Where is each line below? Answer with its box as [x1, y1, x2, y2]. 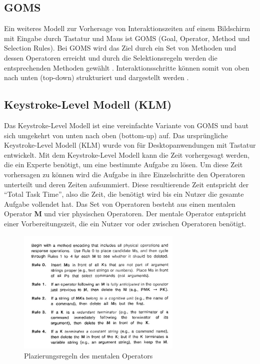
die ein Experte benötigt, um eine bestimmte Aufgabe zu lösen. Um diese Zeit [4, 159, 243, 170]
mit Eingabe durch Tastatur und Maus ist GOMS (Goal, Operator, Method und [4, 33, 250, 43]
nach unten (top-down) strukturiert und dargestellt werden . [4, 72, 189, 83]
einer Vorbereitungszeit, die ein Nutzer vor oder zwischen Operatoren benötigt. [4, 218, 246, 228]
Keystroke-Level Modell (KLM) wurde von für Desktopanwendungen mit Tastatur [4, 140, 256, 150]
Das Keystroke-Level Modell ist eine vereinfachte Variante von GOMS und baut [4, 120, 248, 130]
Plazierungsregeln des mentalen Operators [24, 350, 153, 360]
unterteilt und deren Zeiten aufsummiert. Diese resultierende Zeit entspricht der [4, 179, 249, 189]
